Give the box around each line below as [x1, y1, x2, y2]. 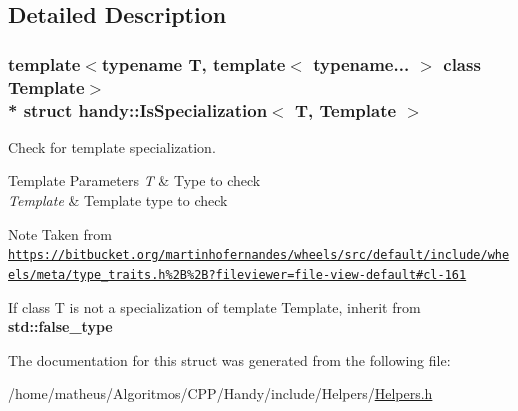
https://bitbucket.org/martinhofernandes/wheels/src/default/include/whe [8, 248, 510, 263]
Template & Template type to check [8, 190, 228, 211]
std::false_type [8, 316, 113, 337]
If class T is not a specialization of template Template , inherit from [8, 296, 421, 317]
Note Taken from [8, 223, 112, 244]
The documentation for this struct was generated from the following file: [8, 349, 451, 370]
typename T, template [101, 51, 286, 76]
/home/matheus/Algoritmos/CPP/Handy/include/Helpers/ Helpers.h [8, 383, 433, 404]
